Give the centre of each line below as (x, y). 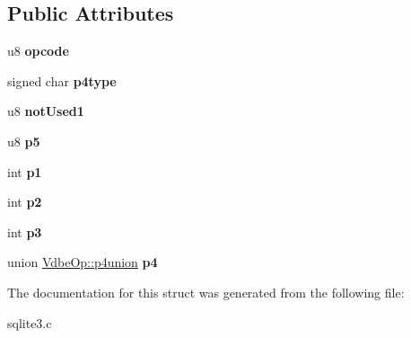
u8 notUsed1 (46, 111)
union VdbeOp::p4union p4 (83, 262)
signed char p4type (62, 80)
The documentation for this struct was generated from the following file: (206, 292)
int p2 (25, 202)
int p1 (25, 171)
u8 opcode (38, 51)
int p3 (25, 231)
